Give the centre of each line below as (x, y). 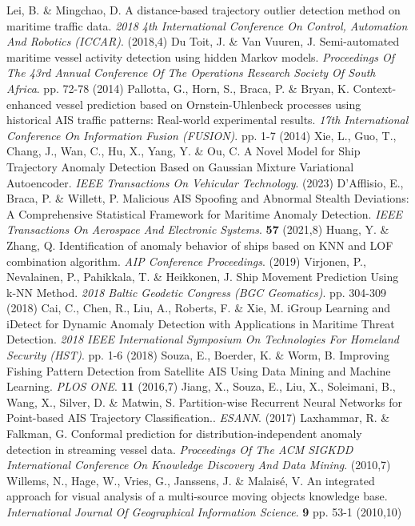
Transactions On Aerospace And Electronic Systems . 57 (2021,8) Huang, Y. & (198, 229)
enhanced (29, 104)
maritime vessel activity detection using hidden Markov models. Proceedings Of (200, 56)
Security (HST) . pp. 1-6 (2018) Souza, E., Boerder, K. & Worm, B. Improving (198, 355)
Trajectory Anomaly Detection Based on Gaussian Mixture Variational (180, 166)
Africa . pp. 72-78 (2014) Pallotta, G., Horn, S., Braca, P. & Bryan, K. (178, 88)
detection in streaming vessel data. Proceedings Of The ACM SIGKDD (180, 449)
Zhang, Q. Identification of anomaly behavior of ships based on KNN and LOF (200, 245)
